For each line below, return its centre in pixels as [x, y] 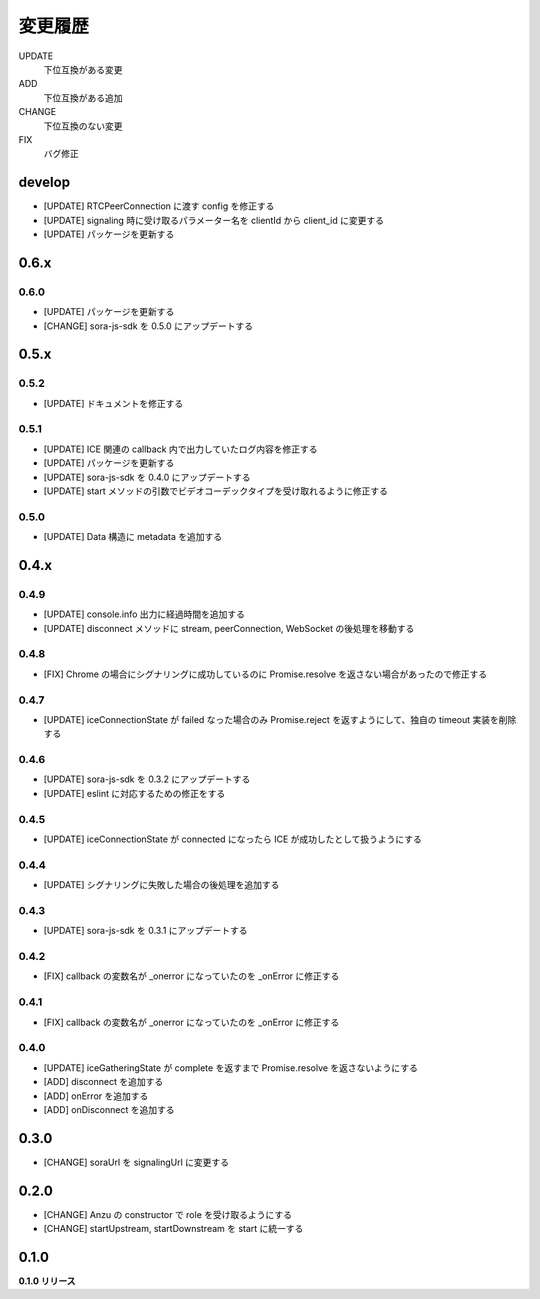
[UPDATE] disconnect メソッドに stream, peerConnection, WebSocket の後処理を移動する [229, 628]
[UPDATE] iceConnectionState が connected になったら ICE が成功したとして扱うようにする [232, 839]
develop [44, 182]
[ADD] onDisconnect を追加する [109, 1109]
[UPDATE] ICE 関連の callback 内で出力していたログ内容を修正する [180, 449]
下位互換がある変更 [83, 69]
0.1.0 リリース [47, 1281]
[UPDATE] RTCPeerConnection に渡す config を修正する [159, 206]
